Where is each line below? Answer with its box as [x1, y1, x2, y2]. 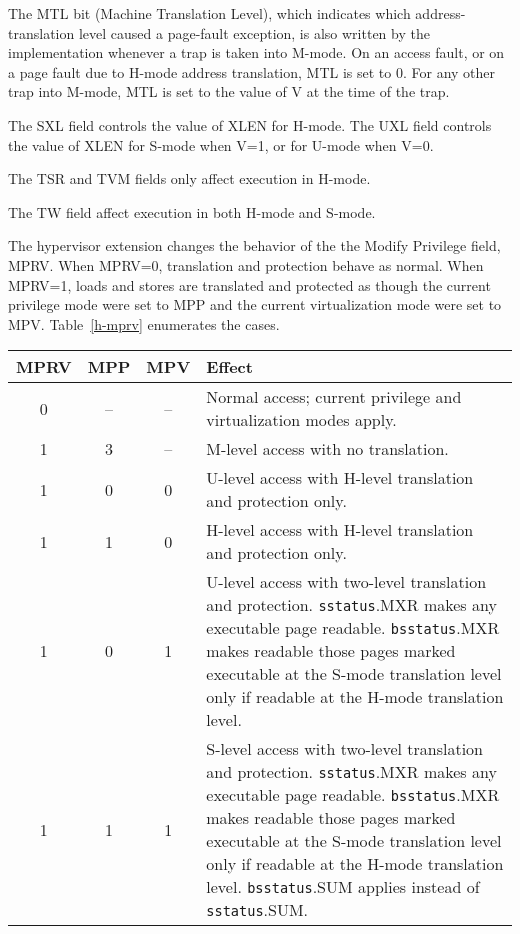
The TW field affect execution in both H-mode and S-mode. [8, 201, 376, 222]
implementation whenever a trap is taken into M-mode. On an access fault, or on [8, 42, 505, 63]
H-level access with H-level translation [206, 518, 474, 542]
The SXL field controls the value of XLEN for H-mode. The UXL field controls [8, 114, 492, 135]
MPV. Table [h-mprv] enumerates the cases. [8, 313, 280, 334]
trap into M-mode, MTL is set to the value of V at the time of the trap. [8, 81, 450, 102]
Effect [206, 355, 253, 379]
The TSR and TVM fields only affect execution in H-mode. [8, 168, 371, 189]
